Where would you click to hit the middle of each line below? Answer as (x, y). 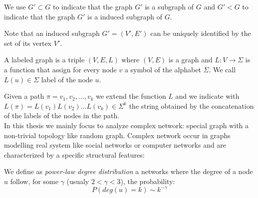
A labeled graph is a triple (44, 60)
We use (15, 6)
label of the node (67, 79)
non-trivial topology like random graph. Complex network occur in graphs (117, 135)
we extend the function (131, 96)
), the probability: (148, 181)
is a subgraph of (169, 6)
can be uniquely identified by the (201, 33)
